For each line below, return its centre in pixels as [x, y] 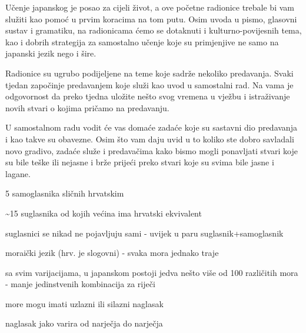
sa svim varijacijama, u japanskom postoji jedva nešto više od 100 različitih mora [152, 272]
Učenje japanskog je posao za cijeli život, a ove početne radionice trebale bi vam [150, 7]
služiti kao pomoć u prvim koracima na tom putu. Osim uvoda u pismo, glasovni [151, 19]
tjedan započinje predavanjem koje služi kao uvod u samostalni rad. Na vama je [149, 84]
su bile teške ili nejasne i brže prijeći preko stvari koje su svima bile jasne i [140, 162]
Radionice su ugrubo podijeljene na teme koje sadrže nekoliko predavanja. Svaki [149, 73]
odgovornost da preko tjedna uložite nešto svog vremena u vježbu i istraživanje [148, 96]
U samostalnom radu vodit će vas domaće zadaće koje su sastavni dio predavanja [151, 127]
